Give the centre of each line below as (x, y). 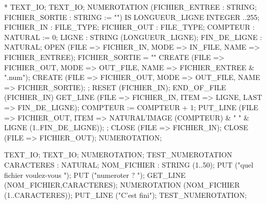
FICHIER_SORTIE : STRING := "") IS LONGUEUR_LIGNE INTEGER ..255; (132, 17)
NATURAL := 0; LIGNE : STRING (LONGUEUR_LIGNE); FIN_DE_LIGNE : (133, 37)
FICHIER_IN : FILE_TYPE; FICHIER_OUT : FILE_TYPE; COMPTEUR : (129, 27)
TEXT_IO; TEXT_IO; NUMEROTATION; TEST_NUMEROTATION (118, 155)
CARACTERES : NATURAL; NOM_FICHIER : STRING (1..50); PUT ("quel (129, 164)
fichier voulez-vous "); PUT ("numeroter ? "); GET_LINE (95, 175)
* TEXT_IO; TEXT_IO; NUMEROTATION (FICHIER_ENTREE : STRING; (130, 7)
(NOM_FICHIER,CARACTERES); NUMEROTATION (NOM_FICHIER (122, 185)
